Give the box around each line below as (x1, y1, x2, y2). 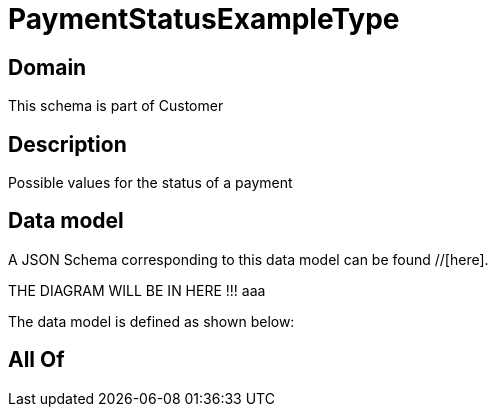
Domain (8, 54, 87, 80)
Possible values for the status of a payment (8, 174, 293, 192)
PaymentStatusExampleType (8, 2, 400, 36)
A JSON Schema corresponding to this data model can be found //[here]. (8, 250, 489, 268)
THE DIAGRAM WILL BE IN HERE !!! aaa (8, 281, 266, 299)
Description (8, 131, 127, 157)
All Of (8, 347, 65, 373)
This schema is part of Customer (8, 97, 224, 115)
